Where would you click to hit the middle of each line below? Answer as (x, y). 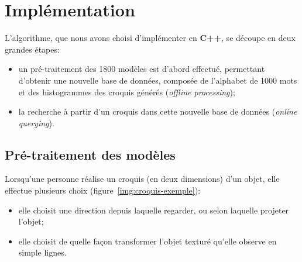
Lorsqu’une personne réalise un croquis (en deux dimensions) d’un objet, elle (142, 179)
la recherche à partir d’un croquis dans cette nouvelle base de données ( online (158, 111)
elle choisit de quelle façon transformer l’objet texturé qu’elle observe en (147, 241)
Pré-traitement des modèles (90, 154)
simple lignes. (42, 252)
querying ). (36, 123)
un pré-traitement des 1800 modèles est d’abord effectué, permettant (142, 69)
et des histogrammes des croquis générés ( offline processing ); (127, 92)
